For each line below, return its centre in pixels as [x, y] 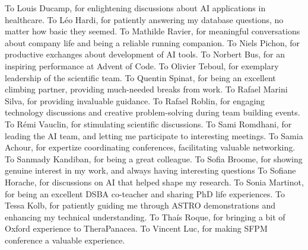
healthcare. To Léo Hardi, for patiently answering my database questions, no [144, 19]
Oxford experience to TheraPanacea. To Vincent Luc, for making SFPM [136, 228]
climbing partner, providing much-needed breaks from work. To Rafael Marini [146, 89]
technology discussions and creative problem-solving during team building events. [153, 112]
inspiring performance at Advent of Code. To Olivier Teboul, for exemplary [142, 65]
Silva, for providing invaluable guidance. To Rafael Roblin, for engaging [135, 100]
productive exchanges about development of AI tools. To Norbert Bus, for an [145, 54]
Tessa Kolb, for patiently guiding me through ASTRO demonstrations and [140, 205]
